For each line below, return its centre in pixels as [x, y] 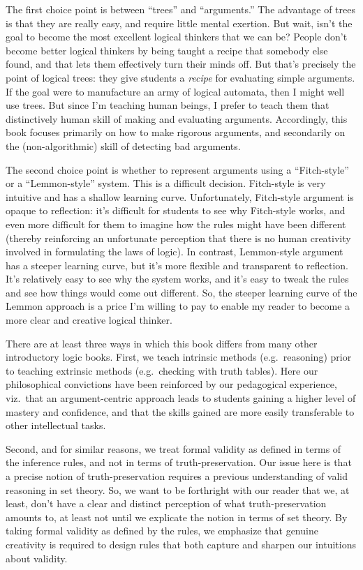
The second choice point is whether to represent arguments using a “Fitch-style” [177, 169]
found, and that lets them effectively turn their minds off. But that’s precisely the [181, 64]
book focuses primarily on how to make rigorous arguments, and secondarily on [176, 132]
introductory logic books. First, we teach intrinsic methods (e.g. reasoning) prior [179, 357]
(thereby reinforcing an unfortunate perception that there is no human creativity [178, 238]
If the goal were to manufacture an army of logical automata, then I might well [175, 91]
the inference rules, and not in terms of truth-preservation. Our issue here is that [179, 462]
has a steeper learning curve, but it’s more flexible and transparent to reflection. [177, 265]
